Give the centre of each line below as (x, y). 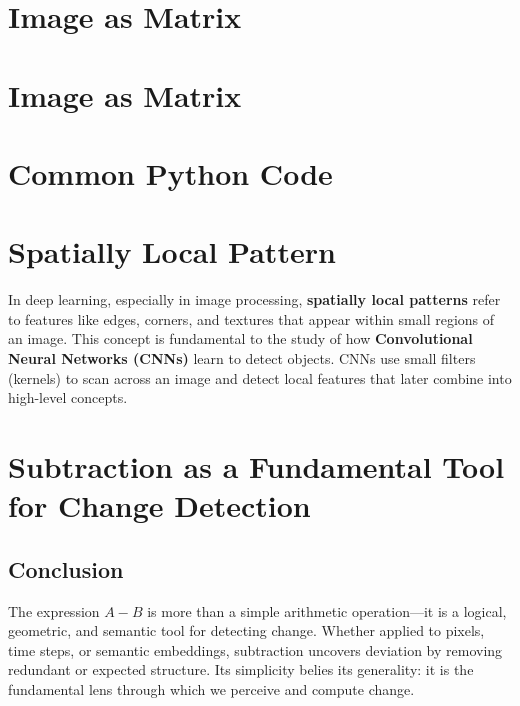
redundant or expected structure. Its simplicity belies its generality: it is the (241, 669)
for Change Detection (159, 505)
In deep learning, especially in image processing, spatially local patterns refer (254, 299)
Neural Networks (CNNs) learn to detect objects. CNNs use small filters (242, 358)
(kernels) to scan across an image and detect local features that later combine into (260, 377)
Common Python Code (170, 172)
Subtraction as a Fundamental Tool (256, 466)
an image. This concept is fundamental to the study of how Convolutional (240, 338)
